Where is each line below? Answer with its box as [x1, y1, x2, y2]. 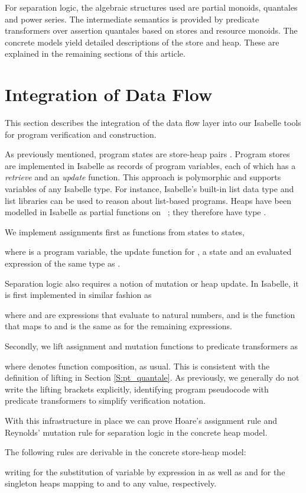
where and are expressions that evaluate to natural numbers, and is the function [5, 308, 295, 320]
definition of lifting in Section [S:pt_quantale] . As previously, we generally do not [5, 371, 300, 384]
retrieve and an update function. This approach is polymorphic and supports [5, 171, 281, 183]
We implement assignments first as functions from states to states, [5, 225, 245, 238]
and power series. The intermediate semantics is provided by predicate [5, 12, 259, 25]
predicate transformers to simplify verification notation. [5, 394, 206, 407]
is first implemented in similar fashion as [5, 288, 152, 301]
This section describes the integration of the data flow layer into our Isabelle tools [5, 116, 301, 129]
